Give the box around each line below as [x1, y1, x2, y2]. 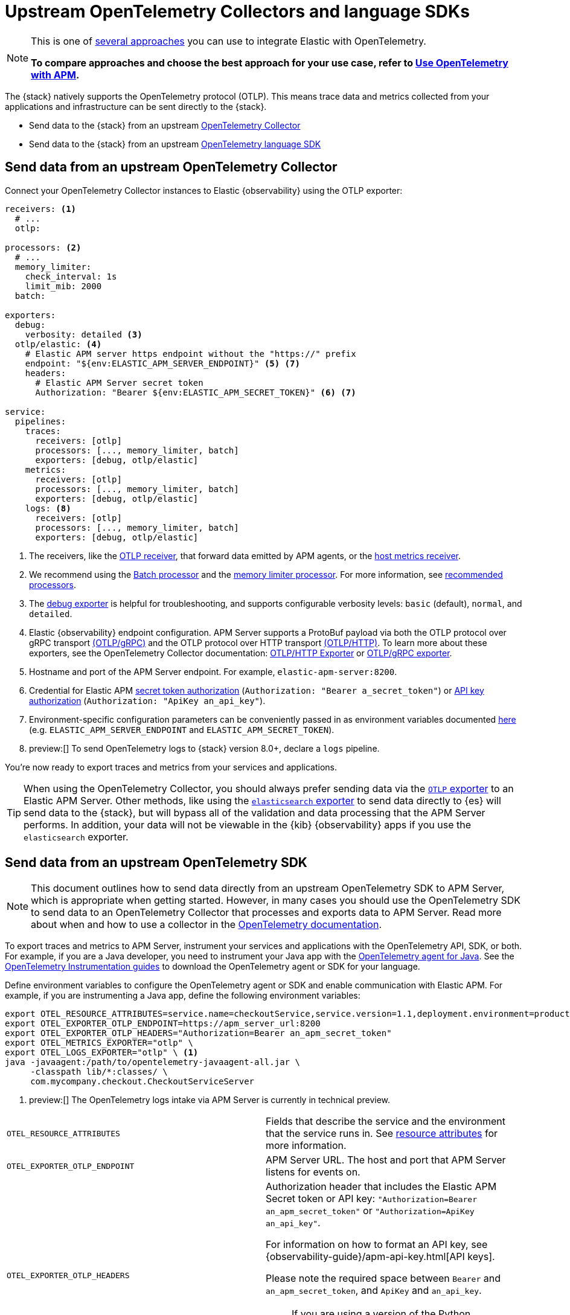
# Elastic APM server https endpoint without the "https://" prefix [25, 348, 356, 359]
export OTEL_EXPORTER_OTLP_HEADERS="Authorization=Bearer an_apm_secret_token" [5, 1028, 392, 1038]
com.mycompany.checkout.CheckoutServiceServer [30, 1077, 255, 1087]
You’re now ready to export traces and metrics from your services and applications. [5, 761, 338, 772]
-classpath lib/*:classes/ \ [30, 1067, 168, 1077]
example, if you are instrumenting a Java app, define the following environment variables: [5, 990, 360, 1001]
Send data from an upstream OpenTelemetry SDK [5, 855, 307, 871]
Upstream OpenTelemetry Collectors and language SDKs [5, 1, 470, 22]
